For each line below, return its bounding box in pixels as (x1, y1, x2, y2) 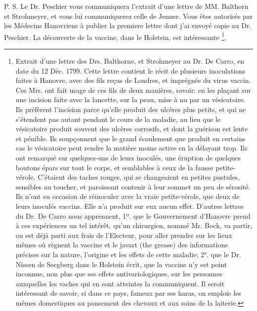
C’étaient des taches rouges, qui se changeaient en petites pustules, (38, 172, 240, 182)
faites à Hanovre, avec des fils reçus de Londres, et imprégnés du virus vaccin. (15, 75, 251, 85)
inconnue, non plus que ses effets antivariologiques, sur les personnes (15, 269, 222, 279)
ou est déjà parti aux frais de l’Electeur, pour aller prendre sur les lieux (15, 230, 232, 240)
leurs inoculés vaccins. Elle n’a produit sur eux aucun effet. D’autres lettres (15, 200, 244, 211)
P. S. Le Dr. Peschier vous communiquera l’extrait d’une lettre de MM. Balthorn (4, 1, 249, 11)
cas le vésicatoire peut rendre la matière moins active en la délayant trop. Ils (15, 143, 248, 153)
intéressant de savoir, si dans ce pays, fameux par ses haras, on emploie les (15, 288, 242, 298)
